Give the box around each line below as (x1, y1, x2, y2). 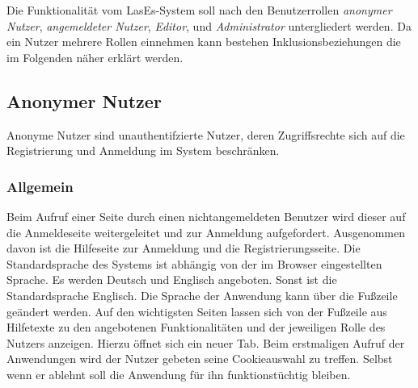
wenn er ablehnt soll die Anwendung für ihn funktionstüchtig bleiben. (6, 365, 351, 382)
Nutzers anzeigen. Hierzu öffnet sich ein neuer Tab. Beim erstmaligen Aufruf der (6, 334, 405, 351)
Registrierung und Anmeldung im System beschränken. (6, 142, 280, 159)
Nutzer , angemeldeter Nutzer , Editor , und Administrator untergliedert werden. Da (6, 17, 412, 34)
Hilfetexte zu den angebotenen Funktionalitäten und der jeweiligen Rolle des (6, 319, 386, 336)
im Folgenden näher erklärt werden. (6, 48, 184, 65)
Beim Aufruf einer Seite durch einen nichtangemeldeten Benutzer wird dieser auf (6, 207, 406, 224)
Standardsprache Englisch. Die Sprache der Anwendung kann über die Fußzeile (6, 286, 398, 303)
